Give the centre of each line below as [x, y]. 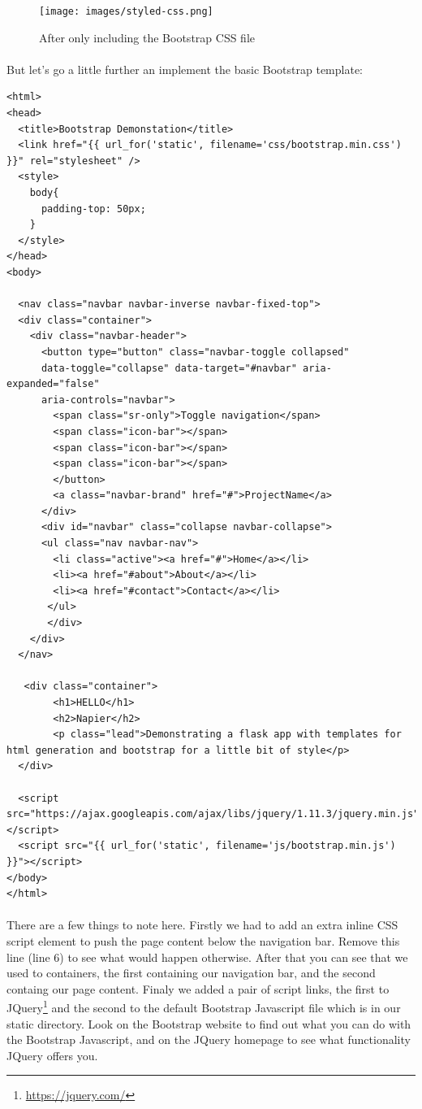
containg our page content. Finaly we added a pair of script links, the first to [198, 988]
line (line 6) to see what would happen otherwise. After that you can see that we [207, 957]
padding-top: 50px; [93, 209]
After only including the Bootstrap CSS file [147, 37]
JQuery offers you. [52, 1055]
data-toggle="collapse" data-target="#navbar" [169, 368]
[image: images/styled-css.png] [126, 11]
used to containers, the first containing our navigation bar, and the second [191, 973]
